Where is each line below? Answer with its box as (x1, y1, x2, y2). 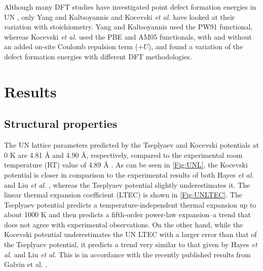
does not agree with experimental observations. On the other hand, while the (4, 219, 243, 229)
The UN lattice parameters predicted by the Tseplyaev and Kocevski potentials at (4, 140, 259, 150)
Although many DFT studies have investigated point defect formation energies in (4, 2, 256, 12)
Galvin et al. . (4, 259, 48, 269)
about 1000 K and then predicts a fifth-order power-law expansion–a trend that (4, 209, 251, 220)
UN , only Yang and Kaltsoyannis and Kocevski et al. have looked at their (4, 11, 235, 22)
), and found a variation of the (148, 41, 243, 52)
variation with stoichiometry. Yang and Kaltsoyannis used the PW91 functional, (4, 21, 253, 32)
